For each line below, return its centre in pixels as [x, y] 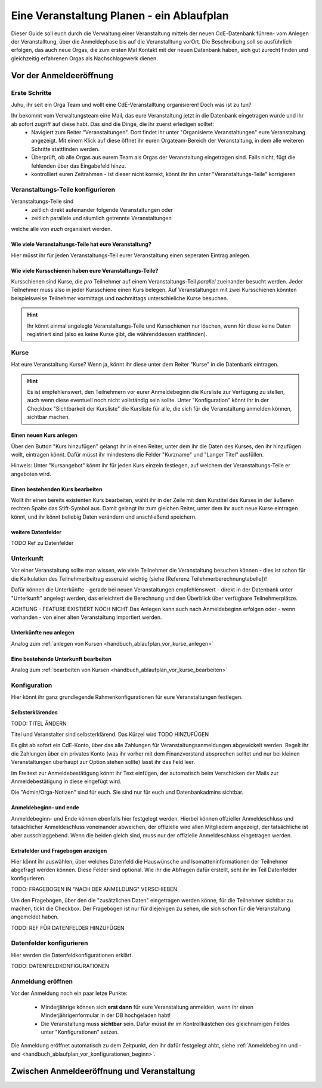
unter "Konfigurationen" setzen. [80, 1032]
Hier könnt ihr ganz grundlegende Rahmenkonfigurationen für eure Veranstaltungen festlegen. [127, 697]
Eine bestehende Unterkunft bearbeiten [61, 659]
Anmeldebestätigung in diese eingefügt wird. [66, 781]
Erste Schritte [31, 93]
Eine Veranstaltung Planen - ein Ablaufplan [120, 16]
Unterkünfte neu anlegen [43, 633]
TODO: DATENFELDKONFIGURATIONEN [60, 966]
